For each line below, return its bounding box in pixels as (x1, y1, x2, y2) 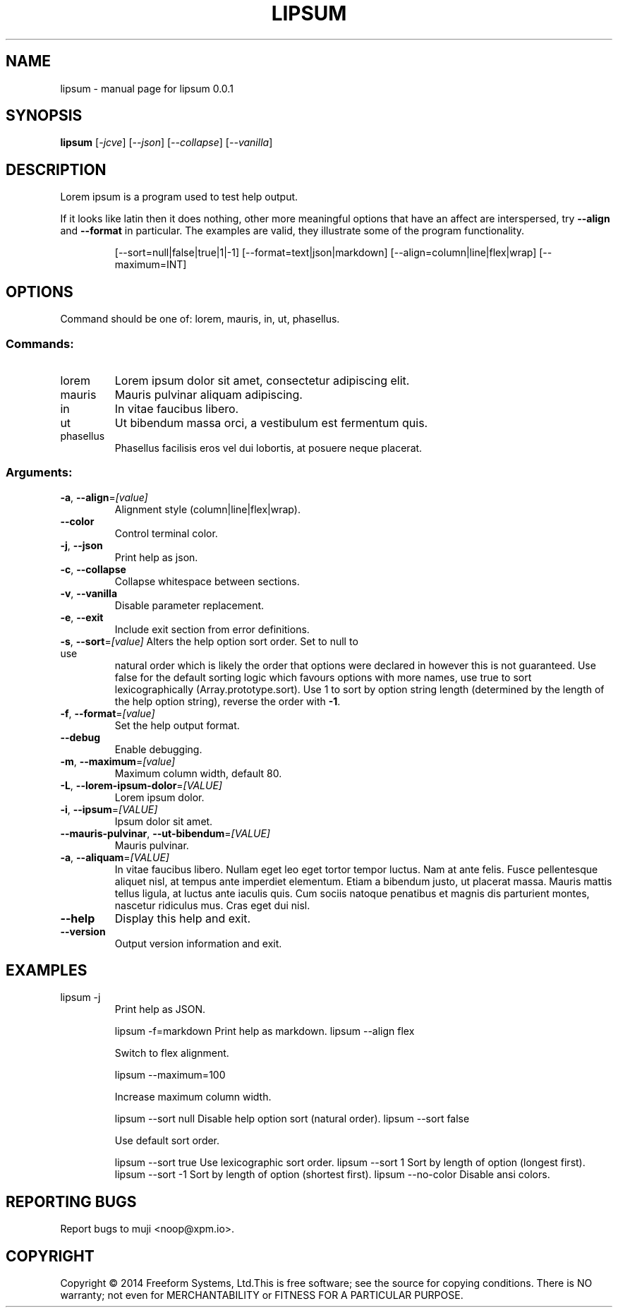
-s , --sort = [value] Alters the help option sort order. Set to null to (60, 635, 358, 647)
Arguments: (6, 465, 73, 480)
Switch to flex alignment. (114, 1047, 229, 1060)
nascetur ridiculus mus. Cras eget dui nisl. (114, 899, 310, 911)
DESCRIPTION (6, 160, 107, 179)
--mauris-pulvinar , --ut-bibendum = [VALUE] (60, 827, 270, 839)
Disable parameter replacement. (114, 599, 265, 611)
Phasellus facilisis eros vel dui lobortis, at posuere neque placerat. (114, 441, 423, 454)
